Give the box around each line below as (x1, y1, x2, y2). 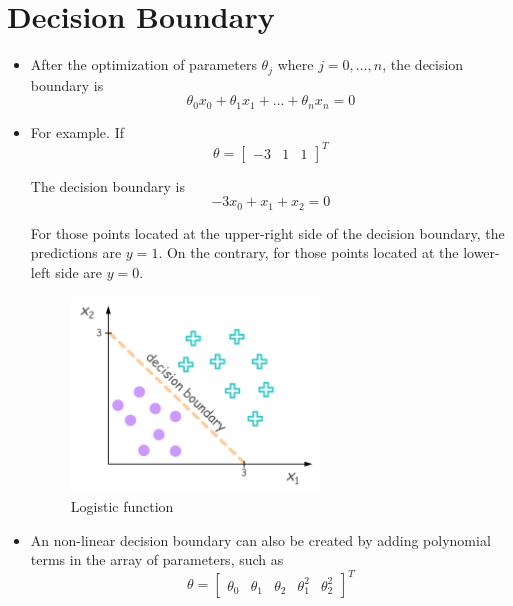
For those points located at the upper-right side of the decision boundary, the (30, 222, 505, 243)
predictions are (30, 242, 122, 263)
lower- (463, 242, 500, 263)
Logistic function (70, 496, 174, 517)
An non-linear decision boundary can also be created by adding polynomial (30, 529, 491, 550)
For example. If (30, 121, 124, 142)
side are (55, 261, 103, 282)
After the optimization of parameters (30, 54, 257, 75)
